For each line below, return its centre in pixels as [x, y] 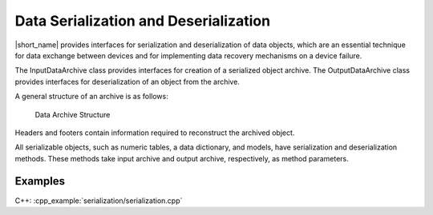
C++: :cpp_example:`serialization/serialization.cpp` [99, 201]
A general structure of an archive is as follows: [91, 97]
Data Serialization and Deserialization [143, 21]
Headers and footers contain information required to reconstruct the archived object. [155, 133]
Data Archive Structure [73, 114]
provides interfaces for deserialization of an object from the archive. [127, 82]
